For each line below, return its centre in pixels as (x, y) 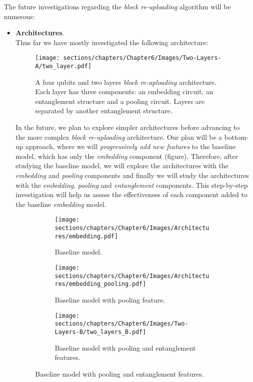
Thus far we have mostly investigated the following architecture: (112, 42)
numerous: (19, 16)
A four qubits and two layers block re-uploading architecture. (126, 82)
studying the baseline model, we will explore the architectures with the (122, 166)
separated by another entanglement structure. (104, 111)
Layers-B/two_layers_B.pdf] (100, 332)
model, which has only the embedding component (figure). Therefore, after (127, 156)
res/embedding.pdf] (86, 236)
